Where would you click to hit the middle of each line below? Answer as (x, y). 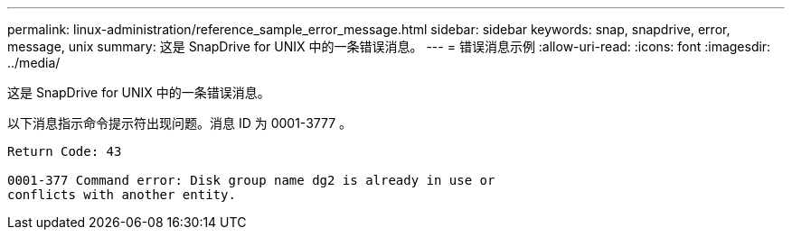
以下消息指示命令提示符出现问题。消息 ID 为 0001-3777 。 (180, 123)
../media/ (34, 63)
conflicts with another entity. (122, 195)
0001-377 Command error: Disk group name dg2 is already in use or (251, 180)
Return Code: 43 (65, 151)
